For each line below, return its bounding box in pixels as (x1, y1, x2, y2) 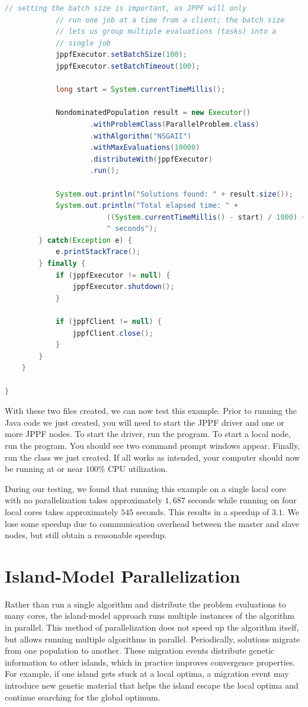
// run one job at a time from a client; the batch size (55, 15, 285, 24)
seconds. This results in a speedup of (136, 505, 269, 518)
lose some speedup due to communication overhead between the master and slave (5, 517, 299, 529)
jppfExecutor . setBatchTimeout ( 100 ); (55, 62, 200, 70)
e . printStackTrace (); (55, 248, 141, 256)
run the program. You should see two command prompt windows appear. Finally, (5, 439, 300, 451)
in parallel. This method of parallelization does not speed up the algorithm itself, (5, 621, 299, 634)
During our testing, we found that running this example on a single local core (5, 482, 286, 494)
